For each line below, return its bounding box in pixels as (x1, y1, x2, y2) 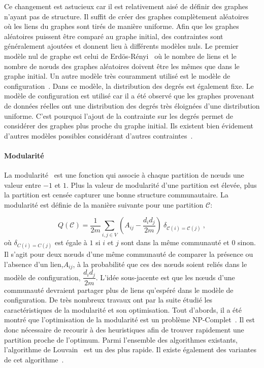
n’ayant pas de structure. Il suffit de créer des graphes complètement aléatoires (4, 11, 249, 21)
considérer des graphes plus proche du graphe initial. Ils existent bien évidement (4, 120, 254, 131)
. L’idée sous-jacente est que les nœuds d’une (95, 272, 235, 282)
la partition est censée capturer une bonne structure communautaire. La (4, 189, 228, 200)
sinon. (238, 237, 256, 247)
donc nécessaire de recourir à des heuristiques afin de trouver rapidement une (4, 324, 244, 334)
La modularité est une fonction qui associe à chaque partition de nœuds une (4, 170, 244, 180)
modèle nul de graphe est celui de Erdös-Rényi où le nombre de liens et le (4, 50, 237, 61)
